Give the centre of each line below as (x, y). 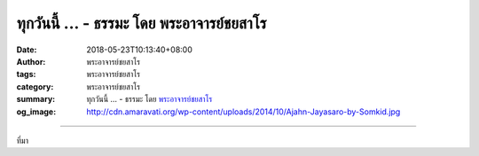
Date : (27, 50)
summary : (36, 99)
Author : (31, 61)
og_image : (36, 112)
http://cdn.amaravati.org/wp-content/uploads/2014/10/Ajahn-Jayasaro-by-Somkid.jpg (243, 112)
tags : (26, 74)
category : (35, 86)
